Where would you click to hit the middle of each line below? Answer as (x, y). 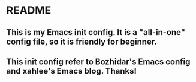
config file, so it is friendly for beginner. (82, 41)
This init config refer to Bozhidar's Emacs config (98, 61)
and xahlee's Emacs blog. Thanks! (71, 71)
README (29, 10)
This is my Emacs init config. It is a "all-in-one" (96, 32)
